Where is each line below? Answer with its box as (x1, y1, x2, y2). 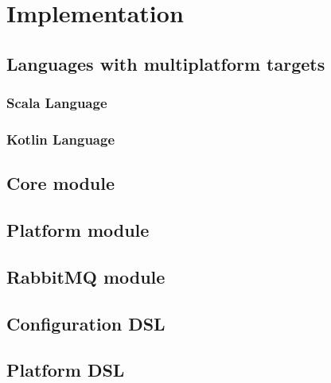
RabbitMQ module (6, 264, 165, 288)
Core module (6, 171, 115, 195)
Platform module (6, 218, 150, 242)
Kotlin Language (6, 129, 115, 149)
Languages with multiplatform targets (6, 51, 325, 75)
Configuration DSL (6, 311, 165, 335)
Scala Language (6, 93, 107, 113)
